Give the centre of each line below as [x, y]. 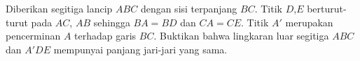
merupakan [309, 22]
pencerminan [33, 36]
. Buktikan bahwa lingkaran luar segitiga [241, 36]
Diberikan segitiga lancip [59, 8]
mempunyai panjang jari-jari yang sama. [140, 49]
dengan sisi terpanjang [189, 8]
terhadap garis [105, 36]
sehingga [112, 22]
